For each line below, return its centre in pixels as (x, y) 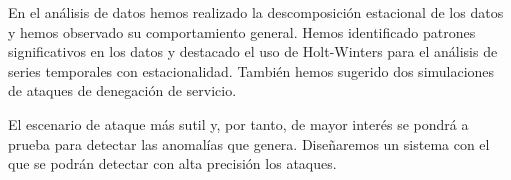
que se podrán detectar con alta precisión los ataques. (172, 163)
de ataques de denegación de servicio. (122, 90)
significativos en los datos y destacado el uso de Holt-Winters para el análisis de (253, 51)
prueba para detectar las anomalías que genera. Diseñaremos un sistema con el (249, 143)
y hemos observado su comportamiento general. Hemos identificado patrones (242, 31)
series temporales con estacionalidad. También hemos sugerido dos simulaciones (251, 70)
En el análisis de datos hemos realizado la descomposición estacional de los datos (256, 12)
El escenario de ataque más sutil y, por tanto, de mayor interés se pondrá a (238, 123)
